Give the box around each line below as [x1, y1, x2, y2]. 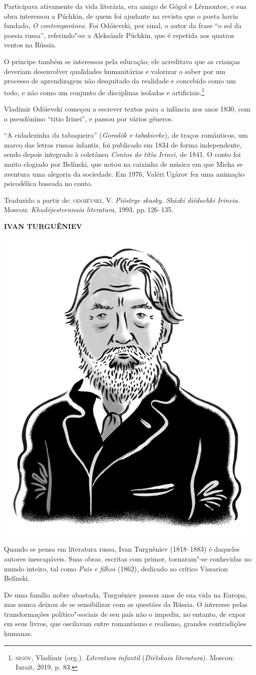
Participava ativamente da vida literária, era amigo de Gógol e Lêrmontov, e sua [4, 1, 247, 11]
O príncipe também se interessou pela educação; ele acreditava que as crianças [4, 56, 240, 66]
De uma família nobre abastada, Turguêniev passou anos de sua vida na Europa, [4, 589, 247, 600]
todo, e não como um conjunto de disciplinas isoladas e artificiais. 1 [4, 85, 205, 97]
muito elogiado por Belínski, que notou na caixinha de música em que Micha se [4, 158, 243, 169]
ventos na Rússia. [4, 39, 57, 50]
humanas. [4, 628, 33, 638]
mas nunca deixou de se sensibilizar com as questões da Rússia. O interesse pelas [4, 599, 248, 609]
